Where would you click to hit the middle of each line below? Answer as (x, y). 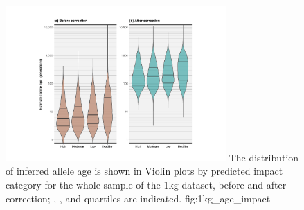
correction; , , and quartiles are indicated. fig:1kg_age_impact (138, 198)
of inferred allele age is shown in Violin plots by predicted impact (144, 171)
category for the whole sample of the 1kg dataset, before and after (146, 184)
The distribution (264, 157)
